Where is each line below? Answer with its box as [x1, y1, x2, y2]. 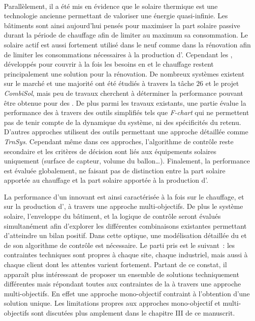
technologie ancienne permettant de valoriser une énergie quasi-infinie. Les [4, 10, 228, 21]
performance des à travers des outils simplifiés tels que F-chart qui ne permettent [4, 107, 249, 118]
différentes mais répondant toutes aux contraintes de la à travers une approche [4, 279, 241, 289]
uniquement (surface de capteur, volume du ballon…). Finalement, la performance [4, 156, 250, 166]
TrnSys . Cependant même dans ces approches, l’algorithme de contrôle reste [4, 136, 234, 146]
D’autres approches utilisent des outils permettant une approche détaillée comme [4, 126, 249, 137]
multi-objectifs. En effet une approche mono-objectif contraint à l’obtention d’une [4, 288, 250, 298]
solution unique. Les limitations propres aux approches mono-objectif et [4, 298, 221, 308]
